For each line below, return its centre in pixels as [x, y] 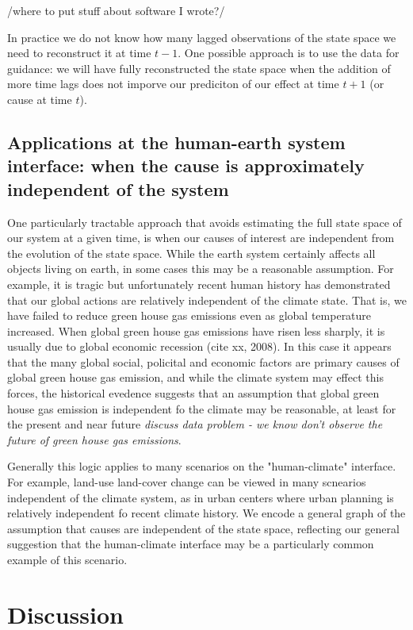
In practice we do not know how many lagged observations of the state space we [202, 37]
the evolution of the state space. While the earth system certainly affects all [191, 253]
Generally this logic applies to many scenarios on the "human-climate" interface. [202, 466]
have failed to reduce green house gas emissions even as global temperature [189, 315]
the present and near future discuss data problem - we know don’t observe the [195, 424]
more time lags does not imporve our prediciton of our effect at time [173, 84]
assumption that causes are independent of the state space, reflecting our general [203, 528]
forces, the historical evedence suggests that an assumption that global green [193, 393]
